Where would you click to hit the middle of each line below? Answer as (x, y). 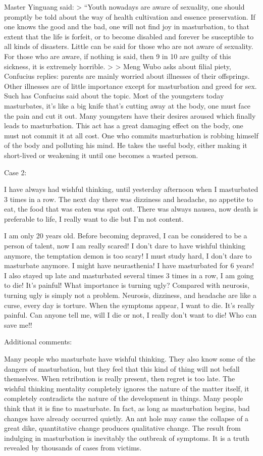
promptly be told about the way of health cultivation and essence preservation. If (130, 16)
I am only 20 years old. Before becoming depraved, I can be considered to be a (126, 236)
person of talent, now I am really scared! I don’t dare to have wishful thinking (125, 246)
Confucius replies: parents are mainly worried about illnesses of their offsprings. (127, 76)
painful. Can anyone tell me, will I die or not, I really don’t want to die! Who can (130, 315)
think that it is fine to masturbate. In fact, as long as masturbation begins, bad (127, 408)
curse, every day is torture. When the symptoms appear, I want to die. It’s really (129, 305)
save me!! (18, 324)
